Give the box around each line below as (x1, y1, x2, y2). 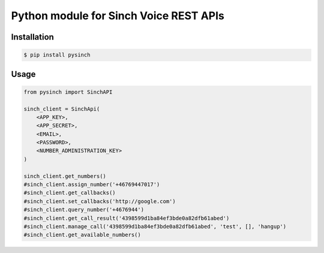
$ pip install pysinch (23, 52, 91, 58)
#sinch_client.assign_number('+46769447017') (23, 181, 160, 188)
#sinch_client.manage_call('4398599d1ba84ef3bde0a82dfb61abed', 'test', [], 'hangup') (23, 223, 287, 230)
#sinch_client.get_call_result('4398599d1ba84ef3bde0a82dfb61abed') (23, 215, 230, 222)
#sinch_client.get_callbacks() (23, 189, 116, 197)
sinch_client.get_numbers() (23, 172, 106, 180)
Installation (11, 32, 54, 42)
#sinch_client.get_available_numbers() (23, 231, 141, 239)
